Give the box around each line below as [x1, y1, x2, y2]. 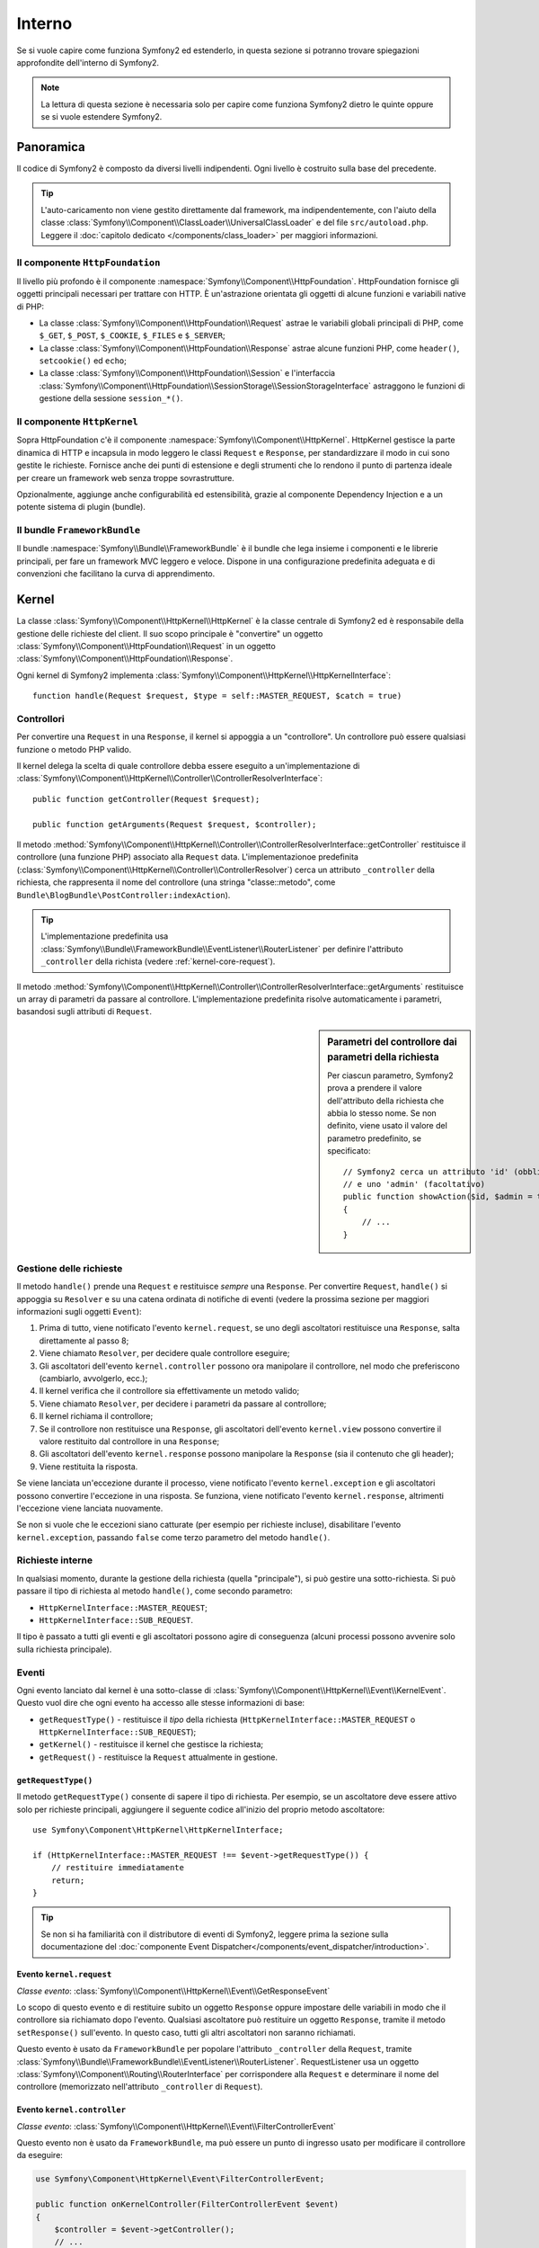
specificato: [327, 1146, 371, 1156]
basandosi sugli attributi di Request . [16, 1006, 153, 1017]
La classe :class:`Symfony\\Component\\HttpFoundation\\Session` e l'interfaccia [39, 368, 336, 379]
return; [50, 1875, 85, 1886]
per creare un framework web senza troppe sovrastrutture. [16, 472, 235, 483]
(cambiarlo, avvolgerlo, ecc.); [39, 1373, 148, 1384]
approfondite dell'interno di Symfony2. [16, 57, 160, 67]
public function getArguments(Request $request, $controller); [32, 819, 317, 829]
